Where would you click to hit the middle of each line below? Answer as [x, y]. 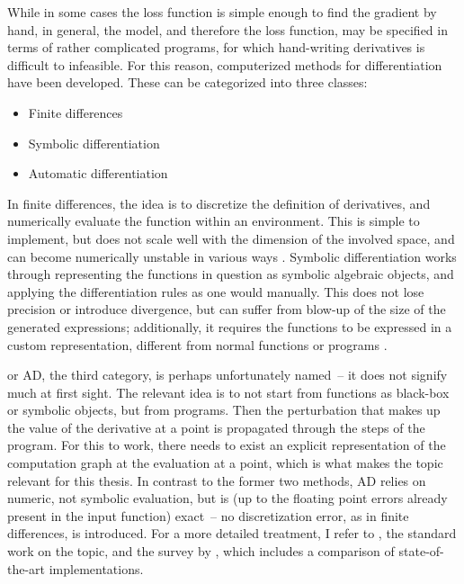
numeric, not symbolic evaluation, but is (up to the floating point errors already [228, 498]
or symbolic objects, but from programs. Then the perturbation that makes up [224, 410]
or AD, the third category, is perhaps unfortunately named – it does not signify [228, 375]
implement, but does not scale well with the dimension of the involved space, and [231, 238]
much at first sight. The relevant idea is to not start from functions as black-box [228, 392]
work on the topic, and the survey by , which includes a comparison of [201, 551]
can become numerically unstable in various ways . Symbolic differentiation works [232, 256]
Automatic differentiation [98, 173]
